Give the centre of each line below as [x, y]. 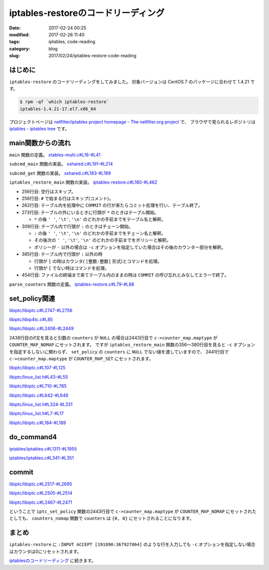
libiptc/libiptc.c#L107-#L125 [37, 368]
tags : [15, 42]
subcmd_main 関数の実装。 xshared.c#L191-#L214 [61, 164]
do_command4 [33, 437]
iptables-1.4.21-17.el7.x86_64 [58, 109]
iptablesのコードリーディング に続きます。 [53, 561]
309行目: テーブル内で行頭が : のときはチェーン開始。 [77, 226]
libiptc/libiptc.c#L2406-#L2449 [42, 329]
